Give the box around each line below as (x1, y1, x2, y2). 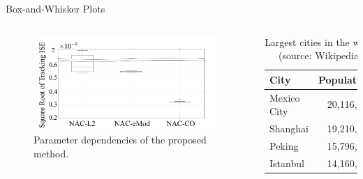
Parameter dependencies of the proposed (34, 132, 207, 147)
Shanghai (269, 121, 309, 136)
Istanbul (269, 155, 304, 170)
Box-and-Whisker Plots (6, 1, 105, 15)
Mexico (269, 90, 300, 104)
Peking (269, 138, 299, 153)
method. (34, 146, 69, 160)
